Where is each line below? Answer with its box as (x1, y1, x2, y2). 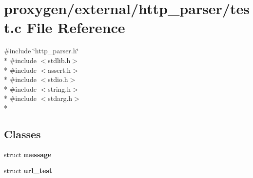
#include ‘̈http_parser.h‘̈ (4, 46, 79, 56)
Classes (4, 126, 41, 141)
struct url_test (4, 165, 53, 176)
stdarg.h (48, 93, 73, 103)
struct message (4, 149, 52, 159)
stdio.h (48, 74, 68, 84)
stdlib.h (48, 55, 71, 65)
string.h (48, 83, 71, 94)
